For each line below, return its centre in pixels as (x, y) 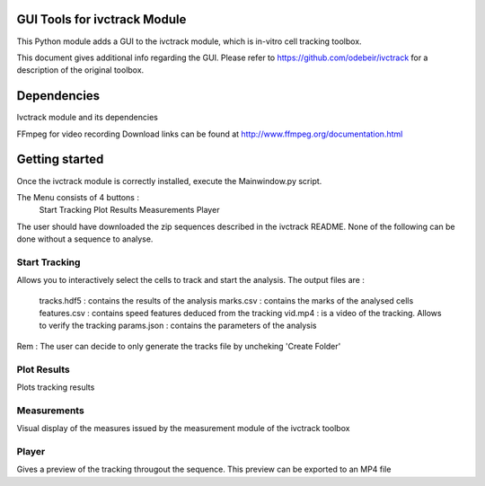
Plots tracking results (56, 387)
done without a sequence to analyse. (85, 239)
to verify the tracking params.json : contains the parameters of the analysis (178, 326)
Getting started (60, 159)
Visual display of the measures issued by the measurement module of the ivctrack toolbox (183, 429)
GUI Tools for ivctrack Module (101, 19)
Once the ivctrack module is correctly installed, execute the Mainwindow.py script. (169, 181)
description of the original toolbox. (80, 70)
